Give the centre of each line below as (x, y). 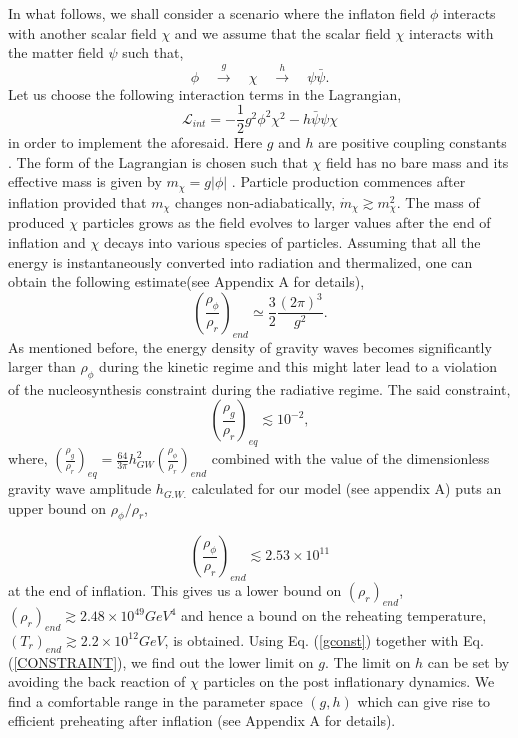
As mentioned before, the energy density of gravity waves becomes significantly (250, 346)
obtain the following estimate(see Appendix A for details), (186, 281)
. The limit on (367, 661)
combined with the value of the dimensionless (350, 458)
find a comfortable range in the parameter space (155, 700)
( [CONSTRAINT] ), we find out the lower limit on (161, 661)
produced (36, 222)
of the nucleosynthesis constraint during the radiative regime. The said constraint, (259, 388)
